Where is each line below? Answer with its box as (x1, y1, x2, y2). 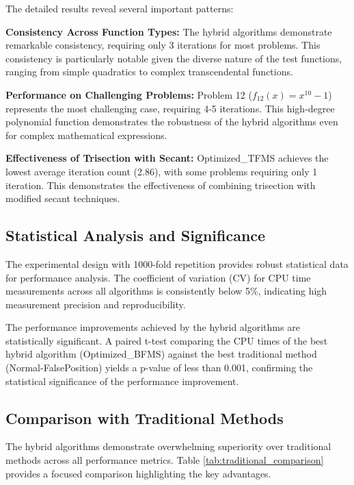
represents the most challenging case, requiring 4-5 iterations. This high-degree (5, 101, 335, 115)
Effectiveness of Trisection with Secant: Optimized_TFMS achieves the (5, 151, 329, 165)
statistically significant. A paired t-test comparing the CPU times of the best (5, 333, 328, 347)
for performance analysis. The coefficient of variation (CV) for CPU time (5, 270, 311, 284)
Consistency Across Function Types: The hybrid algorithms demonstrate (5, 24, 332, 38)
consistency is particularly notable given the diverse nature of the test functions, (5, 51, 342, 65)
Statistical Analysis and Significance (5, 225, 266, 246)
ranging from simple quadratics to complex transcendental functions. (5, 64, 293, 79)
